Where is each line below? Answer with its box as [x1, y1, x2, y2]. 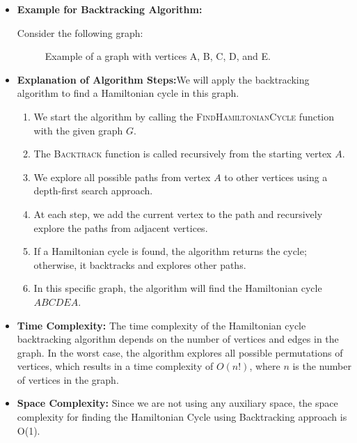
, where [249, 359, 280, 373]
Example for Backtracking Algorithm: [17, 2, 203, 16]
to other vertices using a [224, 169, 328, 184]
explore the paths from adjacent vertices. [33, 220, 208, 235]
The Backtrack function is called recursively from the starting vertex [33, 146, 332, 161]
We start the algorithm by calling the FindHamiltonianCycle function [33, 109, 335, 123]
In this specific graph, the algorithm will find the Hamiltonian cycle [33, 281, 322, 295]
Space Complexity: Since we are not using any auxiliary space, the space [17, 396, 338, 410]
